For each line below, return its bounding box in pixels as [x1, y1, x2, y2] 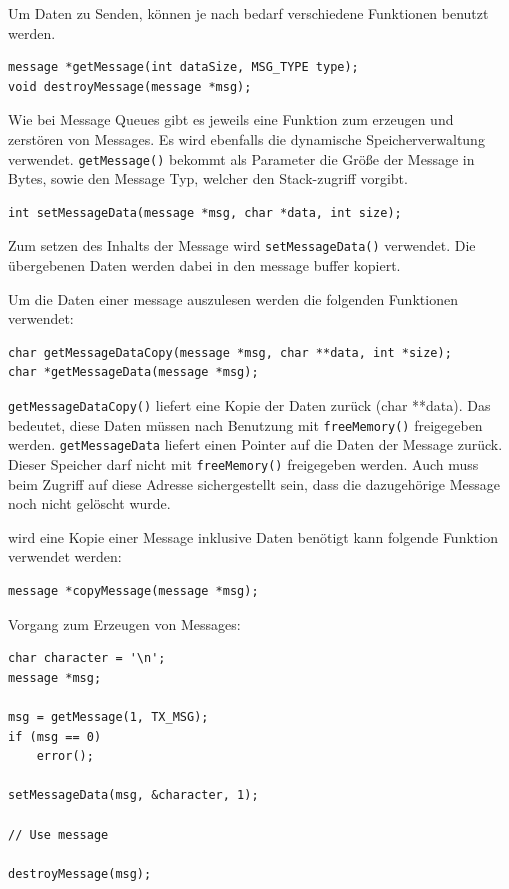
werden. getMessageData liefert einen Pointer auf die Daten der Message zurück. [8, 434, 503, 455]
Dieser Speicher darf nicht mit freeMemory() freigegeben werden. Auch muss [8, 454, 479, 474]
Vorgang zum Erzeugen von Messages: [8, 613, 241, 634]
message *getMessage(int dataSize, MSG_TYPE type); [8, 60, 359, 75]
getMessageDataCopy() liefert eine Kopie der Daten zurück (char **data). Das [8, 395, 491, 416]
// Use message [8, 827, 109, 842]
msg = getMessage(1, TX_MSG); [8, 710, 209, 724]
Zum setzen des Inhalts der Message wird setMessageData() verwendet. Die [8, 235, 476, 256]
